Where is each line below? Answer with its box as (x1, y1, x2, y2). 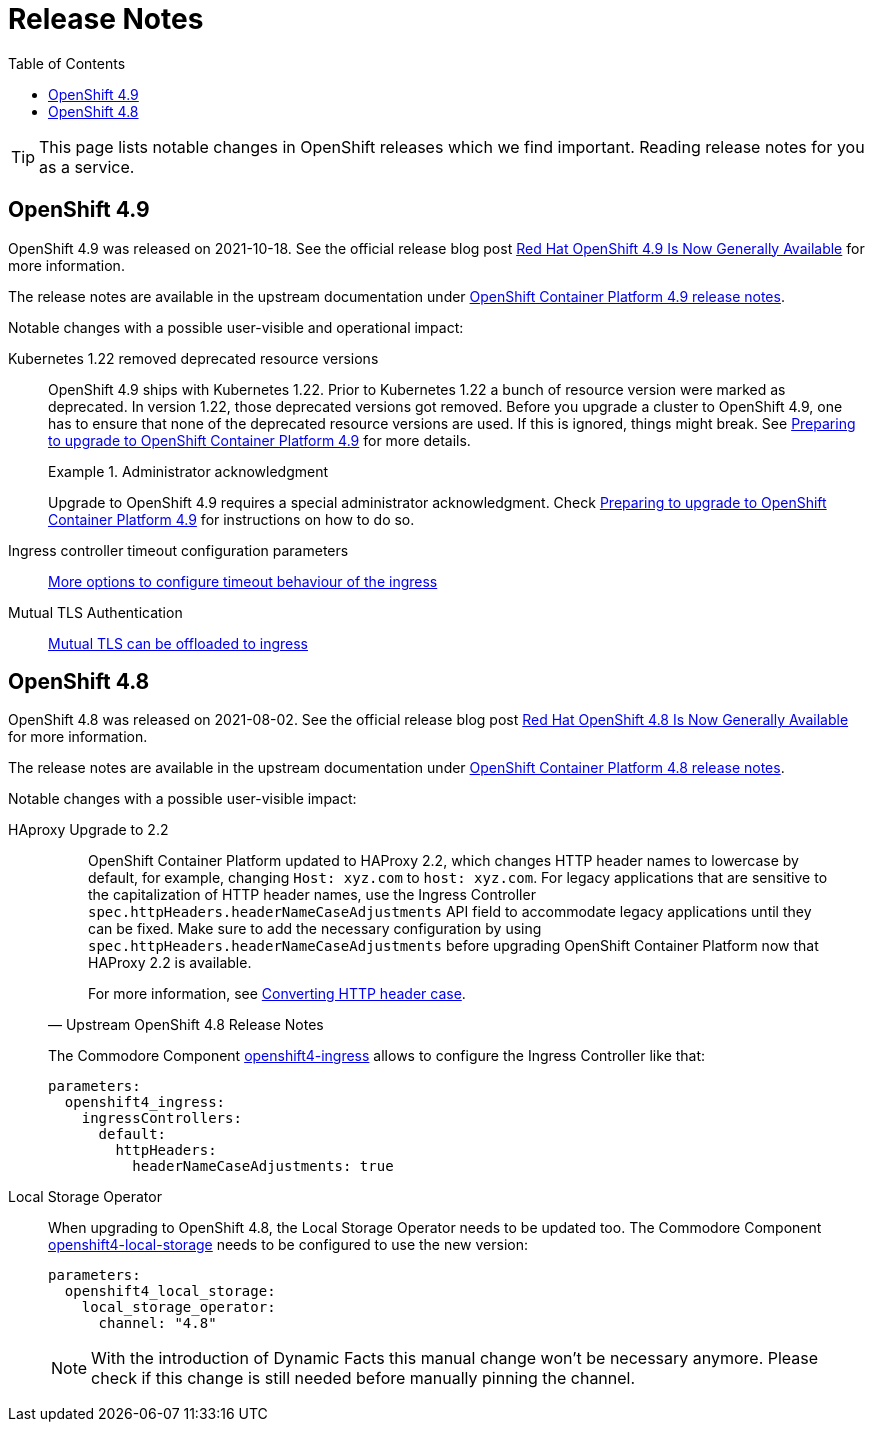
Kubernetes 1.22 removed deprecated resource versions (8, 349, 379, 367)
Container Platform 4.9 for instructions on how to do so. (48, 510, 415, 528)
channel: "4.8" (98, 1315, 217, 1332)
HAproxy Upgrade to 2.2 (8, 821, 169, 839)
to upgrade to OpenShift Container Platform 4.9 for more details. (48, 431, 471, 449)
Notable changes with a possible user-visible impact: (8, 790, 357, 808)
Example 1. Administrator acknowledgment (48, 462, 329, 480)
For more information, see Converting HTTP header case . (88, 985, 466, 1003)
